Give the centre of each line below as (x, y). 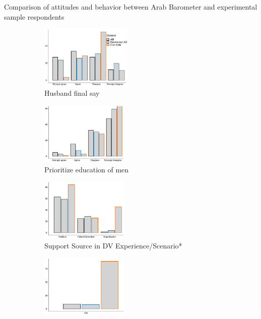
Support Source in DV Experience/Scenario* (113, 246)
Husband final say (72, 93)
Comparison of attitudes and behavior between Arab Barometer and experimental (131, 7)
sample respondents (34, 16)
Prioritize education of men (87, 169)
